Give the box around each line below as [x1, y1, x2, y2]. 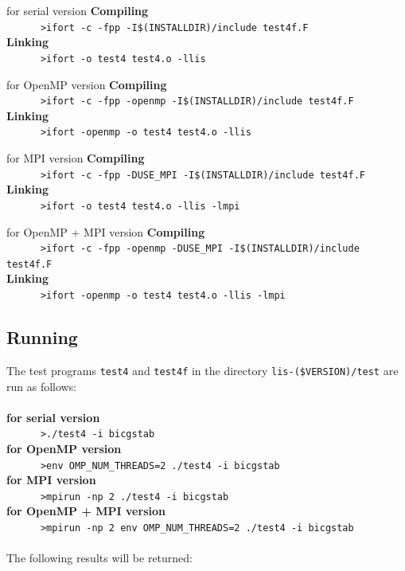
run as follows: [6, 377, 77, 394]
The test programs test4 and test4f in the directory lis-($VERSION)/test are [6, 362, 399, 378]
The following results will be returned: [6, 549, 193, 566]
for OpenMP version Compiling [6, 76, 167, 92]
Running [6, 325, 78, 350]
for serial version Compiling [6, 2, 149, 18]
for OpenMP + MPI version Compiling [6, 223, 205, 240]
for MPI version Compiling [6, 150, 145, 166]
